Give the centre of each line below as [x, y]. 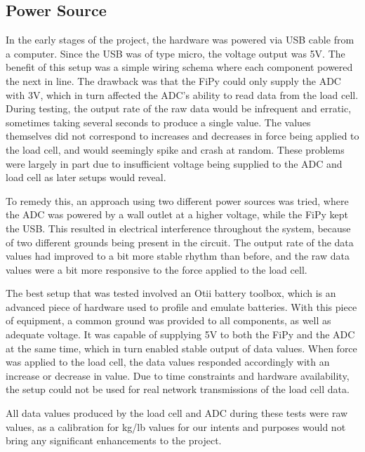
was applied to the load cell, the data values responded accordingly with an [168, 362]
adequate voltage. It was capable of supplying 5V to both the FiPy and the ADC [180, 334]
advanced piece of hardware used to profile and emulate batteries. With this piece [181, 306]
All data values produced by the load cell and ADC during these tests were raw [177, 413]
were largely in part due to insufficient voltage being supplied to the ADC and [174, 163]
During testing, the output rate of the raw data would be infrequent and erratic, [179, 108]
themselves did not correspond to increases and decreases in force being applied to [182, 136]
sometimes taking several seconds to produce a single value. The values [158, 122]
